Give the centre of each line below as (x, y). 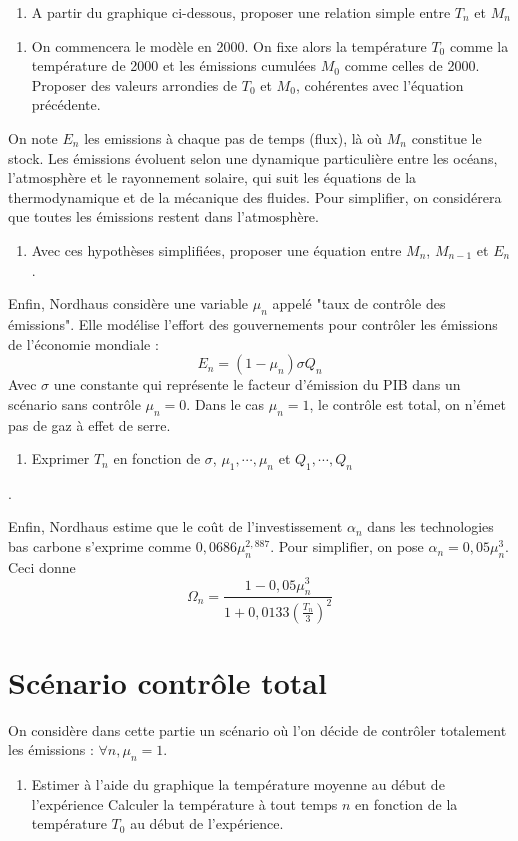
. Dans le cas (225, 403)
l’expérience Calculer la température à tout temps (184, 803)
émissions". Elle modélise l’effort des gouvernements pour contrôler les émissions (253, 323)
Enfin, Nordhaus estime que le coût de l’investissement (175, 526)
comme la (479, 45)
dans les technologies (430, 526)
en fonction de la (406, 803)
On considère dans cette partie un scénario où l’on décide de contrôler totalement (257, 729)
